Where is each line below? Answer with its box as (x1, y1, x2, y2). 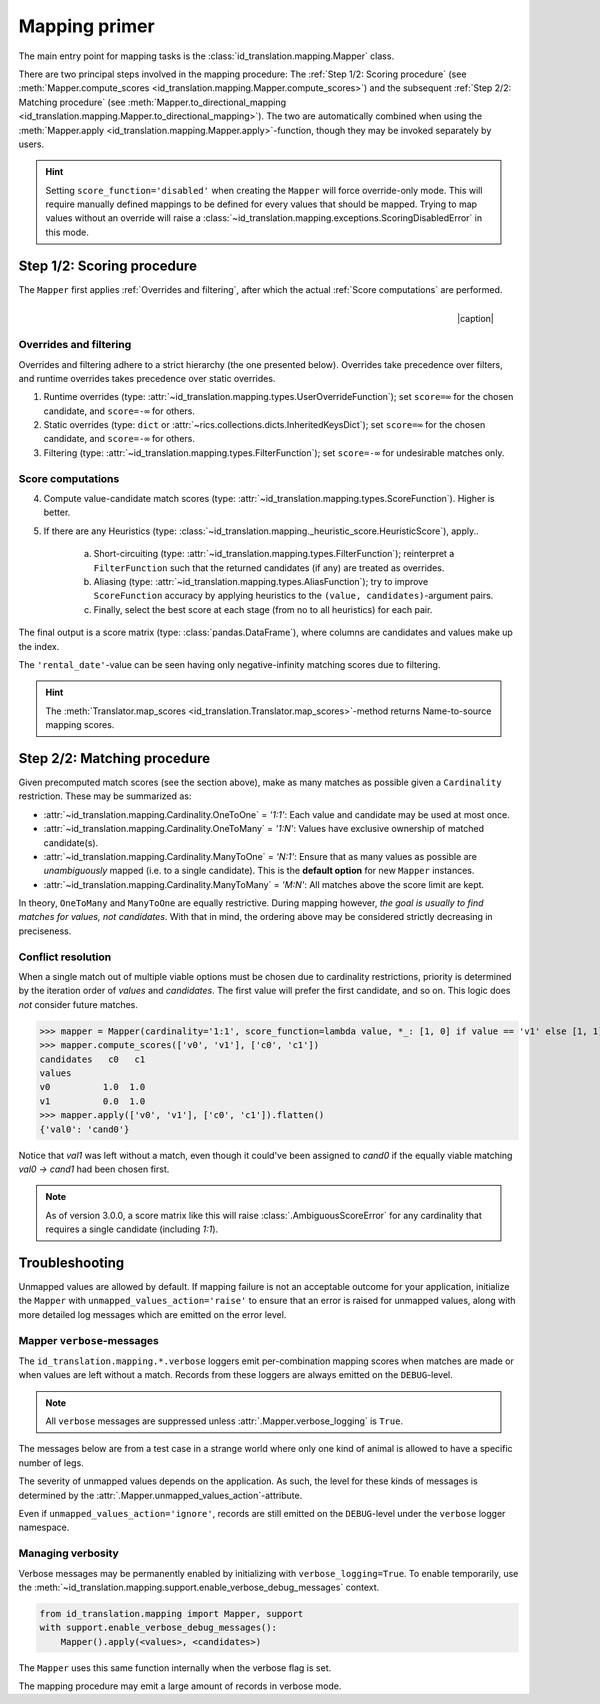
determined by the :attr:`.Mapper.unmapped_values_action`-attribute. (18, 1489, 303, 1501)
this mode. (45, 226, 90, 238)
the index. (18, 640, 60, 652)
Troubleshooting (18, 1254, 125, 1271)
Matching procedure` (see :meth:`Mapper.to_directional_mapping (18, 96, 287, 108)
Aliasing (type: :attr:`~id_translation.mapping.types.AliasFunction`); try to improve (93, 575, 429, 587)
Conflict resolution (18, 950, 112, 964)
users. (18, 138, 45, 150)
